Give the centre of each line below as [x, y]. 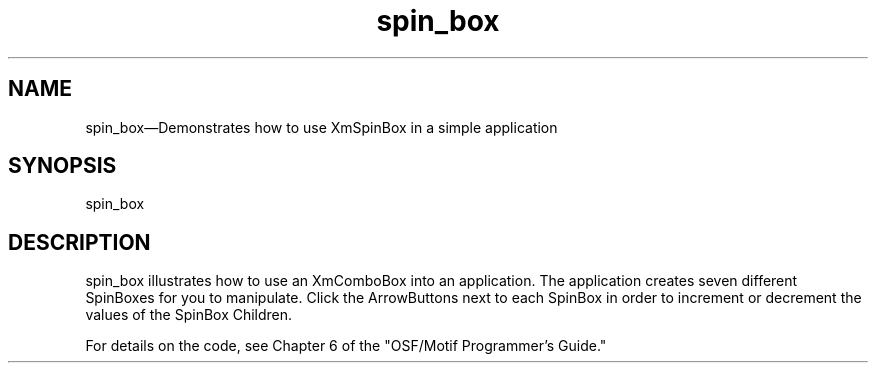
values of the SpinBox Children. [189, 315]
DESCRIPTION [79, 242]
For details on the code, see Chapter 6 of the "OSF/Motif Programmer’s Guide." [346, 346]
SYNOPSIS [62, 166]
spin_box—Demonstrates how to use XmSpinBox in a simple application [321, 127]
